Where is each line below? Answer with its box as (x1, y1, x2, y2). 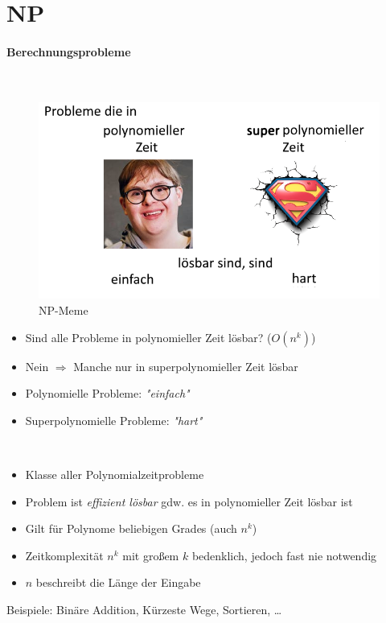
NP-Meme (39, 302, 88, 319)
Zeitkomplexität (25, 547, 104, 563)
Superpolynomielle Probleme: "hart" (25, 411, 203, 428)
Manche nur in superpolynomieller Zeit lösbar (73, 357, 298, 374)
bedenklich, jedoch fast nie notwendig (191, 547, 377, 563)
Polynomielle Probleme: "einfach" (25, 385, 190, 402)
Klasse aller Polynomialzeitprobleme (25, 465, 204, 482)
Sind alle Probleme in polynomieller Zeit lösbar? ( (25, 328, 272, 345)
